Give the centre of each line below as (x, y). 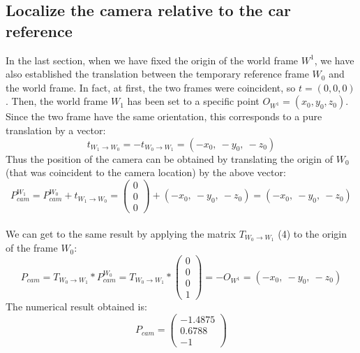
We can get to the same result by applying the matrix (121, 233)
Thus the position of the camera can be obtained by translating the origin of (169, 158)
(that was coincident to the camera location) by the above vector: (146, 172)
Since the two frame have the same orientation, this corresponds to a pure (164, 116)
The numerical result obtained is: (76, 307)
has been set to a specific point (193, 101)
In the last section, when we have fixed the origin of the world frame (152, 60)
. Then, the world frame (57, 101)
